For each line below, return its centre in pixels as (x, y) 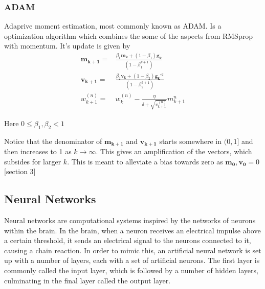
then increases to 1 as (38, 151)
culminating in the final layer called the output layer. (87, 280)
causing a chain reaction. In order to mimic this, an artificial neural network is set (133, 250)
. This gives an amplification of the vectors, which (174, 151)
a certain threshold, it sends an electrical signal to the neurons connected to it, (128, 240)
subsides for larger (33, 161)
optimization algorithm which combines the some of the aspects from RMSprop (128, 35)
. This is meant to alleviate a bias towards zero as (145, 161)
